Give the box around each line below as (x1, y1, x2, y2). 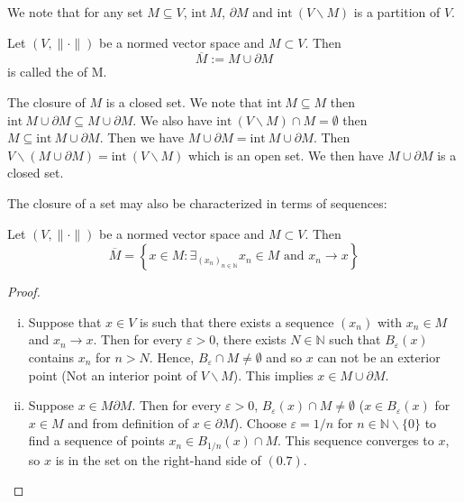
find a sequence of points (28, 431, 165, 450)
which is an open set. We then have (187, 145, 384, 164)
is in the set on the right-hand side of (55, 450, 261, 469)
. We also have (132, 110, 213, 129)
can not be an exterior (317, 347, 441, 366)
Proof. (7, 282, 41, 301)
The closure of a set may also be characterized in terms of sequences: (7, 193, 387, 212)
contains (28, 347, 75, 366)
